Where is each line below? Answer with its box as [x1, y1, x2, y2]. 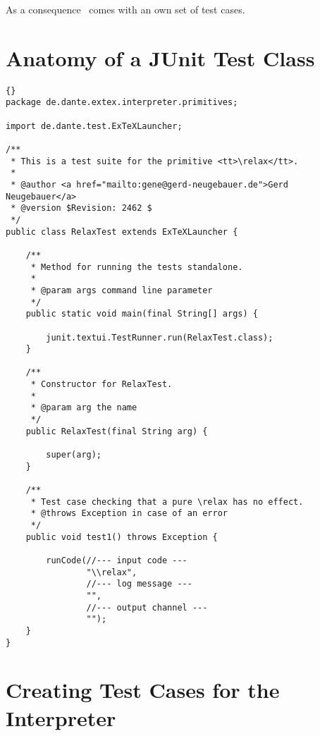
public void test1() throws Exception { [25, 532, 218, 542]
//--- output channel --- [86, 602, 208, 613]
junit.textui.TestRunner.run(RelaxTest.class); [46, 332, 273, 343]
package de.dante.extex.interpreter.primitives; [6, 97, 238, 108]
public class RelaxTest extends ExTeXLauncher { [6, 226, 238, 237]
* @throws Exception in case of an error [30, 508, 228, 519]
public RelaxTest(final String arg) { [25, 426, 208, 436]
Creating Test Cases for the [6, 675, 280, 704]
